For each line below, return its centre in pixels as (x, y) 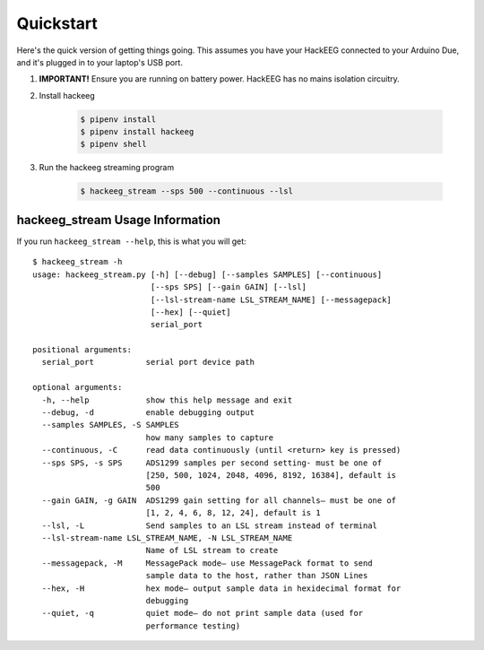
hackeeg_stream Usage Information (119, 220)
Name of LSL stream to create (212, 550)
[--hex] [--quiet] (191, 312)
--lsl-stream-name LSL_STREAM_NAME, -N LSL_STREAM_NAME (167, 537)
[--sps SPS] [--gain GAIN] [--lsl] (228, 287)
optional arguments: (78, 387)
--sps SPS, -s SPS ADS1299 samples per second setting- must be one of (212, 463)
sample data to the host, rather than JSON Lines (257, 576)
